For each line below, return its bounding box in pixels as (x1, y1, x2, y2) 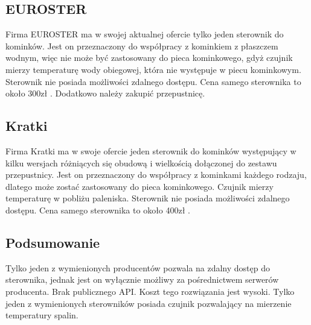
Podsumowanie (5, 233, 100, 251)
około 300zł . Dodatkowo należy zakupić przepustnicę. (5, 87, 205, 99)
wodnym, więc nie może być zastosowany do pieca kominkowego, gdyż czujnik (5, 51, 293, 64)
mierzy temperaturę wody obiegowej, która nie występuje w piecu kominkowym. (5, 63, 301, 75)
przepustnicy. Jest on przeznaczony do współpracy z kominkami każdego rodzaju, (5, 168, 307, 181)
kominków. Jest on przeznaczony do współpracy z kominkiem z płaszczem (5, 39, 278, 52)
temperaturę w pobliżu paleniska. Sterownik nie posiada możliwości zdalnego (5, 192, 290, 204)
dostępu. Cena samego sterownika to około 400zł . (5, 203, 190, 216)
